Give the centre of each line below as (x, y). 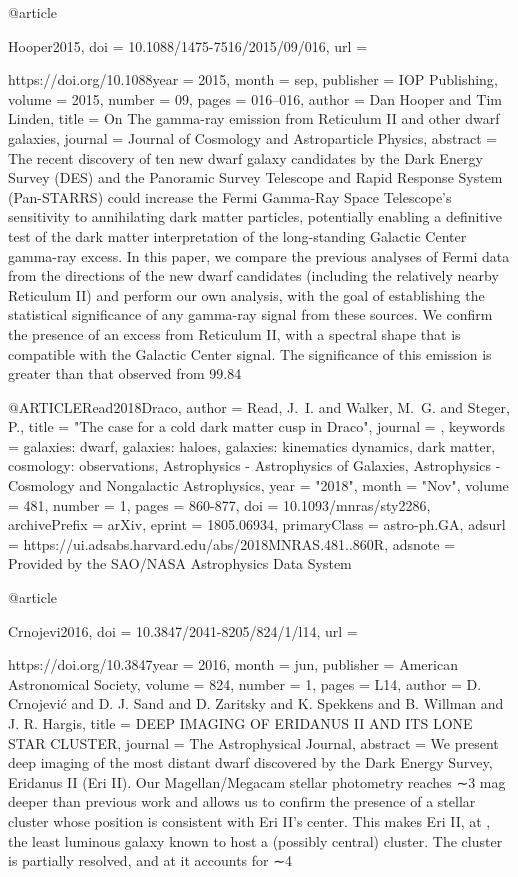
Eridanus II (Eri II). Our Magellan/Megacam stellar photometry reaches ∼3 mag (257, 781)
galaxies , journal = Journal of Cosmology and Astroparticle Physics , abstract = (253, 137)
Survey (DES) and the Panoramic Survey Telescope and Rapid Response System (255, 177)
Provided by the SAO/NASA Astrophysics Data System (180, 563)
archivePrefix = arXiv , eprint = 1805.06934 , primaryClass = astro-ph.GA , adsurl (257, 524)
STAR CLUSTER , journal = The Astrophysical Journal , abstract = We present (253, 742)
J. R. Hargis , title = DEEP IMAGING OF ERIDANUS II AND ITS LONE (240, 723)
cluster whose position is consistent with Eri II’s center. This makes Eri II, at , (249, 820)
